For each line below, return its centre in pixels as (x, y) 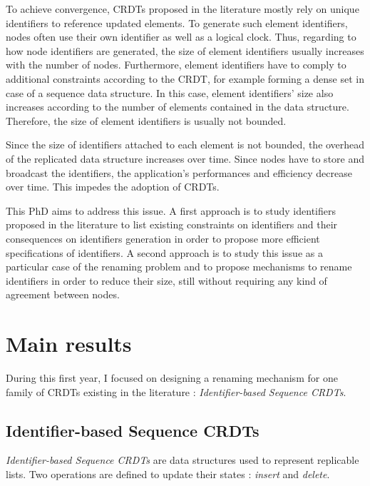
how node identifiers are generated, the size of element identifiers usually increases (185, 50)
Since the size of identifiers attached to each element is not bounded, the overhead (185, 145)
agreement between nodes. (63, 294)
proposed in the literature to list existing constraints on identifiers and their (172, 224)
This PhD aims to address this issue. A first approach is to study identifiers (171, 210)
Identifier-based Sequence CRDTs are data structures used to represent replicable (183, 460)
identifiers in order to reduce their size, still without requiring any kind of (166, 280)
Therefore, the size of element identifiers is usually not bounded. (146, 120)
